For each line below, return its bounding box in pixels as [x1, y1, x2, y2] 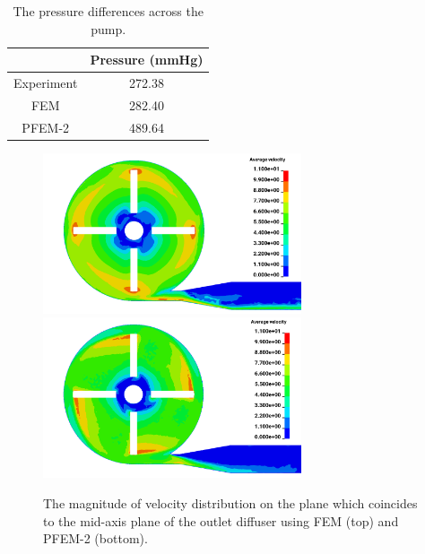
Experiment [13, 74, 78, 92]
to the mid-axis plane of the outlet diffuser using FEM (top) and [43, 511, 399, 530]
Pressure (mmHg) [90, 50, 204, 69]
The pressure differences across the [13, 2, 204, 20]
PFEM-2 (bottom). [43, 529, 148, 548]
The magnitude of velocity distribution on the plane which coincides [43, 493, 418, 512]
